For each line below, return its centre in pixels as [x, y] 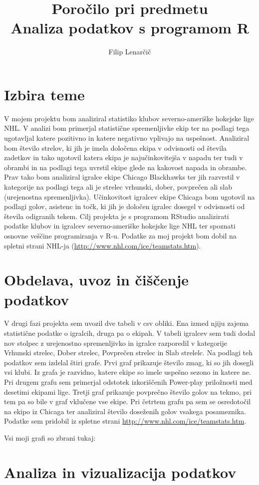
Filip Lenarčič [130, 52]
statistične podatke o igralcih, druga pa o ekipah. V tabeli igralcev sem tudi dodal [130, 333]
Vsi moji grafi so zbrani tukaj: [50, 438]
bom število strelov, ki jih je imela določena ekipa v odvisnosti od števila [116, 147]
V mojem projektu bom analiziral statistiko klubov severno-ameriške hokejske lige [129, 118]
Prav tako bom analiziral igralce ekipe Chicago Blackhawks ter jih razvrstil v [122, 177]
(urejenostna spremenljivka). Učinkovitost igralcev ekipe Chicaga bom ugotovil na [129, 196]
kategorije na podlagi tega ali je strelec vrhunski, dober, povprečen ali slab [118, 187]
